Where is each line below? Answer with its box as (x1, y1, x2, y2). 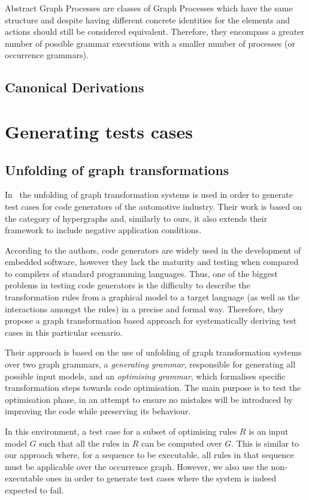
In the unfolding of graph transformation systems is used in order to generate (5, 188, 293, 201)
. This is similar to (231, 436, 299, 449)
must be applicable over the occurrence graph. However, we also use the (5, 460, 268, 472)
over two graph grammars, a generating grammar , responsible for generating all (5, 358, 296, 371)
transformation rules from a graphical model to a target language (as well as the (5, 291, 300, 303)
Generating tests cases (5, 119, 193, 143)
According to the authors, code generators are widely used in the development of (5, 243, 301, 256)
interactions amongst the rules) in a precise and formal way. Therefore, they (5, 302, 284, 315)
